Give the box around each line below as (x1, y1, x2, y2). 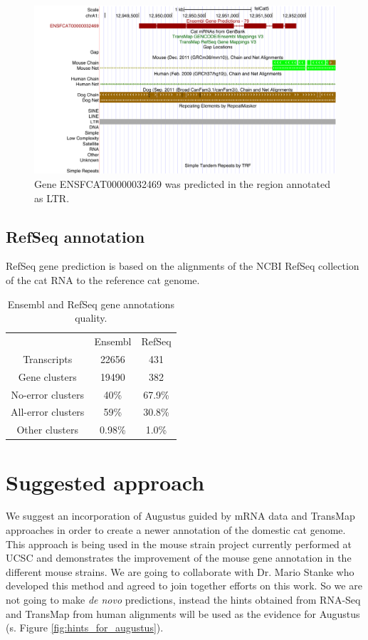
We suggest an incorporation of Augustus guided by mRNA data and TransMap (6, 508, 355, 523)
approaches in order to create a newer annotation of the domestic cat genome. (6, 523, 346, 537)
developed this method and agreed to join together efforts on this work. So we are (6, 578, 362, 593)
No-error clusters (11, 387, 84, 402)
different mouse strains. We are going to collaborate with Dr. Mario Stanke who (6, 564, 354, 579)
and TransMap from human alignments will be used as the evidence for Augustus (6, 606, 360, 621)
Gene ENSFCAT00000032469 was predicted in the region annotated (34, 177, 330, 192)
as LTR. (34, 190, 70, 205)
